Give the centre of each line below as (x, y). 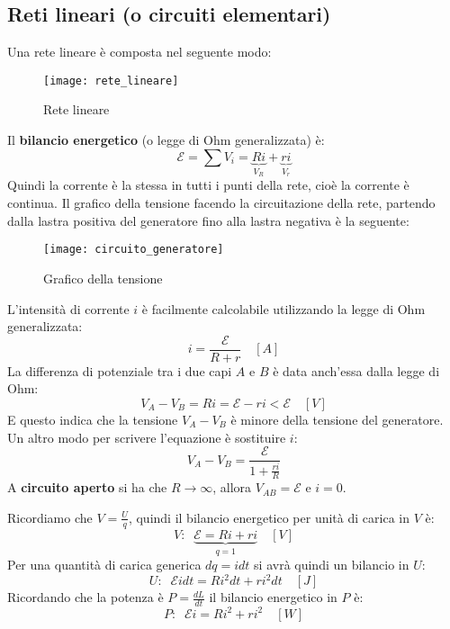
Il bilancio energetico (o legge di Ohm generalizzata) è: (166, 140)
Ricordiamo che (50, 517)
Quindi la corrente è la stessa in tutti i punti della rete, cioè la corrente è (208, 185)
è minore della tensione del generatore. (337, 419)
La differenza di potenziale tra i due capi (120, 370)
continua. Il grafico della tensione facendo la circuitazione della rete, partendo (221, 203)
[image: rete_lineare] (111, 81)
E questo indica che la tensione (93, 419)
